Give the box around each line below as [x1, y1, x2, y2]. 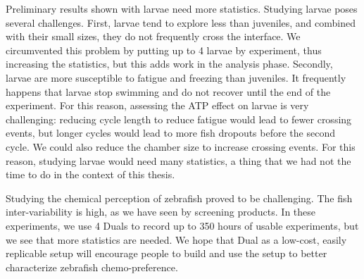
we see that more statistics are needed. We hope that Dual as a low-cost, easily [6, 232, 347, 247]
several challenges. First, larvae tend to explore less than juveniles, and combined [6, 15, 356, 30]
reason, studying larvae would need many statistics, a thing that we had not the [6, 153, 351, 168]
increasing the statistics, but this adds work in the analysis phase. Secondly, [6, 56, 333, 71]
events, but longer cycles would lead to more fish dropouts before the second [6, 125, 335, 140]
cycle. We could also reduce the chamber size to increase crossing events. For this [6, 139, 356, 154]
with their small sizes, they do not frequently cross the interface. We [6, 29, 301, 44]
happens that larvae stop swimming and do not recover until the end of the [6, 84, 331, 99]
